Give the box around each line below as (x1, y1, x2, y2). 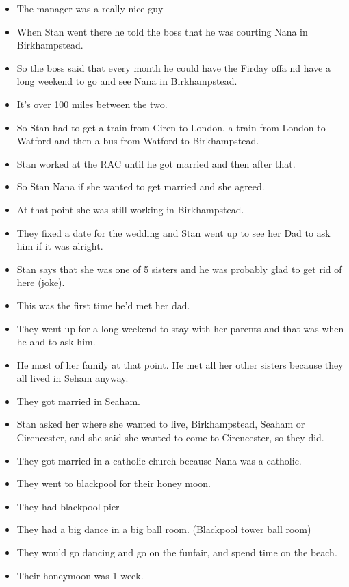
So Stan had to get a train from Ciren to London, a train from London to (16, 120, 326, 134)
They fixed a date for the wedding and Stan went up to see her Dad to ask (16, 225, 331, 239)
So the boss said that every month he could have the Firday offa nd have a (16, 60, 331, 75)
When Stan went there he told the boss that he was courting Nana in (16, 24, 308, 38)
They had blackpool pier (16, 499, 120, 513)
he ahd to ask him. (16, 335, 96, 349)
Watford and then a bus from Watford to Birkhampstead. (16, 133, 259, 148)
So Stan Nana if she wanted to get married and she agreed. (16, 179, 265, 194)
